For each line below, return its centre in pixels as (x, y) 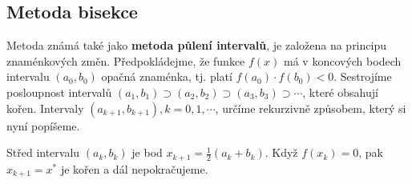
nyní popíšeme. (43, 125)
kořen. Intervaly (45, 108)
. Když (281, 152)
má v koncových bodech (343, 60)
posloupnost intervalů (59, 92)
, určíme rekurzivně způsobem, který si (311, 108)
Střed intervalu (43, 152)
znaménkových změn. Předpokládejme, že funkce (126, 60)
